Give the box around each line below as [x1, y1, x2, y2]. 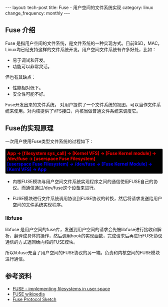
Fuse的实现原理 [5, 124, 53, 132]
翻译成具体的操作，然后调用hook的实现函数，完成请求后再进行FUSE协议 [13, 232, 162, 239]
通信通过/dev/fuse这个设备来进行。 [25, 185, 98, 191]
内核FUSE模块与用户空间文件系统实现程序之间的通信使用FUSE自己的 [12, 178, 153, 184]
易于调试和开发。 [12, 57, 48, 63]
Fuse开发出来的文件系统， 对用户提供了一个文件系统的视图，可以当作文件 [5, 101, 156, 107]
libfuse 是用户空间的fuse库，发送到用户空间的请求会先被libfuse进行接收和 [5, 226, 157, 232]
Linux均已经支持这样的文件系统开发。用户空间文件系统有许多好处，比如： [5, 46, 156, 52]
